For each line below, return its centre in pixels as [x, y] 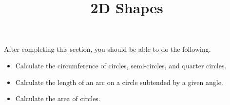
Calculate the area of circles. [58, 98]
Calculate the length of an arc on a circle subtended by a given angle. [119, 82]
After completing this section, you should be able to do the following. [107, 49]
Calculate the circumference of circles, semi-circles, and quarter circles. [121, 65]
